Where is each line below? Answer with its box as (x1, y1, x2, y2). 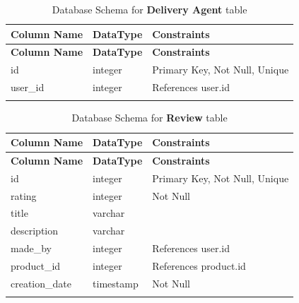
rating (11, 188, 37, 203)
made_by (11, 241, 52, 256)
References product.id (152, 258, 246, 273)
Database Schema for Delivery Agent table (52, 2, 247, 16)
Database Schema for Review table (71, 110, 228, 125)
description (11, 223, 59, 238)
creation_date (11, 275, 71, 290)
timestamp (93, 275, 139, 290)
